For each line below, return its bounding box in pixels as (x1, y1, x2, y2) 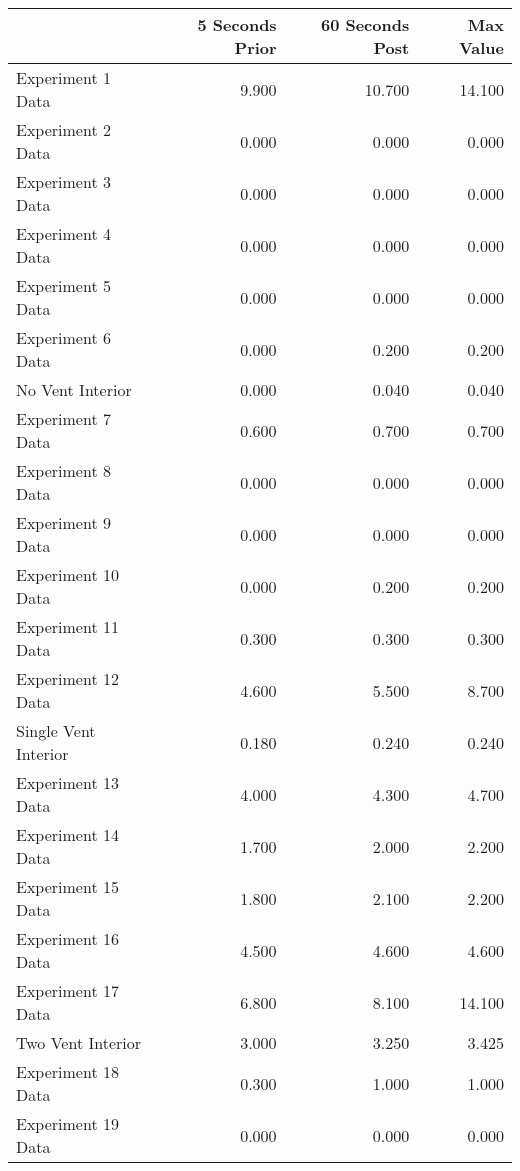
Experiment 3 (16, 170, 111, 193)
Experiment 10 (16, 563, 119, 586)
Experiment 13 (16, 771, 119, 794)
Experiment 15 (16, 875, 119, 898)
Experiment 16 (16, 927, 119, 950)
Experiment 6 (16, 326, 111, 349)
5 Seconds (197, 13, 277, 36)
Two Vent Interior (16, 1031, 141, 1054)
